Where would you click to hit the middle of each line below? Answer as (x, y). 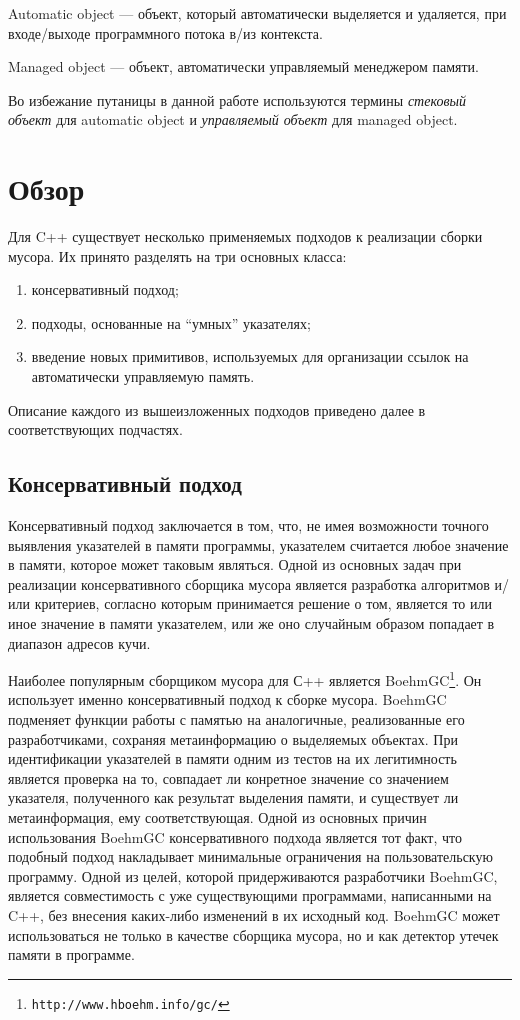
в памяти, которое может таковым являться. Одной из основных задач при (235, 564)
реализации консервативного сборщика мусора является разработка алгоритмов (249, 583)
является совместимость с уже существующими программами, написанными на (250, 895)
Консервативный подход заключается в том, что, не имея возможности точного (248, 525)
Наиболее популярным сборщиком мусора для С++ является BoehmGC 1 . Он (245, 678)
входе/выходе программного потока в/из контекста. (165, 32)
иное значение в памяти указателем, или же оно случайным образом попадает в (251, 623)
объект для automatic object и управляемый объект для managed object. (233, 119)
